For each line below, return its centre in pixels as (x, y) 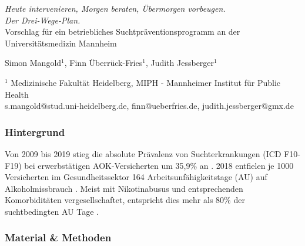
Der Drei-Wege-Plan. (43, 20)
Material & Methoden (58, 237)
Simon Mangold (33, 63)
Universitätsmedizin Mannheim (61, 43)
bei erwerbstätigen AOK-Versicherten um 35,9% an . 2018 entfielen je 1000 (159, 165)
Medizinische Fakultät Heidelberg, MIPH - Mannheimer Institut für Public (145, 82)
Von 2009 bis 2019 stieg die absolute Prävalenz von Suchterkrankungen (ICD (143, 153)
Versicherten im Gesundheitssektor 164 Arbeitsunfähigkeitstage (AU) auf (136, 177)
